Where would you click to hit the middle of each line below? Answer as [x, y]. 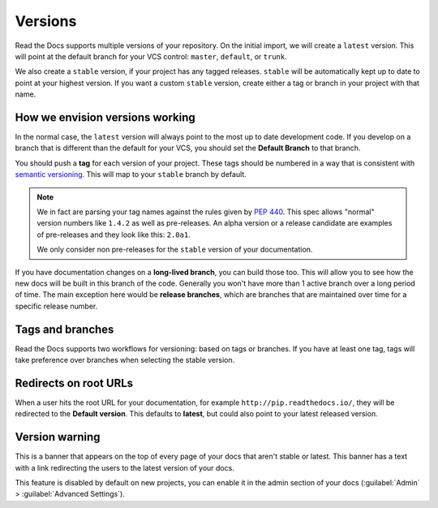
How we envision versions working [105, 117]
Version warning [58, 437]
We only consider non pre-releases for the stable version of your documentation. [175, 250]
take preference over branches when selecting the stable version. [125, 360]
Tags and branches [64, 329]
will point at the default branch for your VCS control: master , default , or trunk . [151, 56]
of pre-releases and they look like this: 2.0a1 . [114, 235]
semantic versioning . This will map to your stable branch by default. [131, 174]
